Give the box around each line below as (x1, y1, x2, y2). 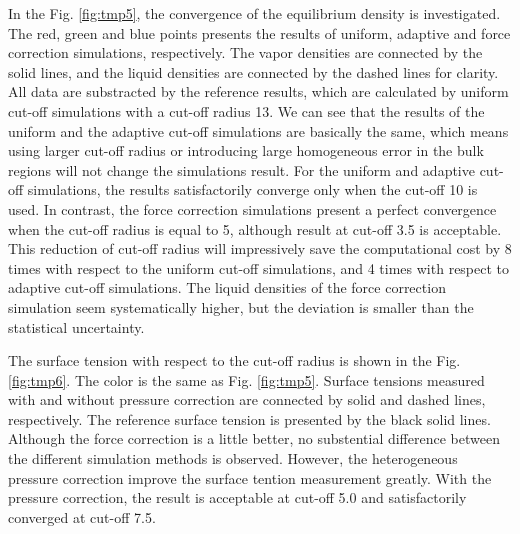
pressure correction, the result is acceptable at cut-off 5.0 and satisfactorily (8, 487, 467, 508)
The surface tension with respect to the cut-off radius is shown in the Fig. (8, 350, 461, 371)
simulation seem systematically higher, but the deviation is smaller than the (8, 296, 474, 317)
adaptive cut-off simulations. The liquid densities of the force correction (8, 277, 446, 298)
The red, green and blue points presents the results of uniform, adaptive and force (8, 22, 511, 43)
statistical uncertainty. (8, 316, 145, 337)
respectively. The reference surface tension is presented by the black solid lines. (8, 408, 491, 429)
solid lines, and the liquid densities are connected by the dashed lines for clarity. (8, 61, 499, 82)
